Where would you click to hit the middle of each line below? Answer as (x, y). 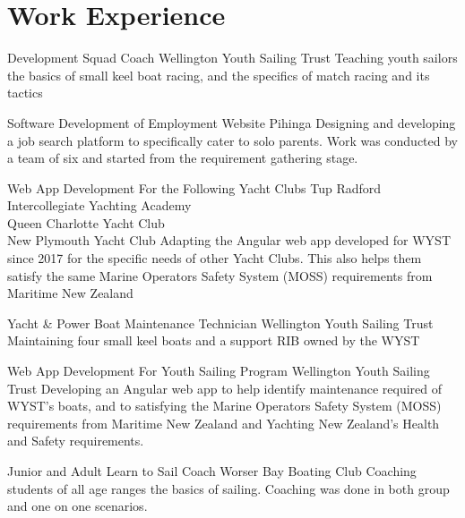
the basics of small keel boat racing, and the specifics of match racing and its (219, 75)
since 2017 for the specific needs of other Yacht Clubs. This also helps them (215, 258)
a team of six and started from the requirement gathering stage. (183, 158)
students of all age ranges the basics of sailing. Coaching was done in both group (228, 488)
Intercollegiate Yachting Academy (99, 205)
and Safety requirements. (76, 441)
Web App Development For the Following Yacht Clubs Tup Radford (194, 187)
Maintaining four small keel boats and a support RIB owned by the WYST (214, 340)
